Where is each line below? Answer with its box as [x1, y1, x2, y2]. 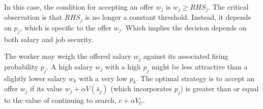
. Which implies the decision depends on [121, 22, 247, 32]
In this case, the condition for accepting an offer [4, 2, 154, 12]
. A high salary [46, 61, 93, 71]
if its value [30, 83, 63, 94]
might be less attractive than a [152, 61, 248, 71]
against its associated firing [143, 51, 228, 61]
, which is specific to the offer [20, 22, 111, 32]
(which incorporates [110, 83, 172, 94]
